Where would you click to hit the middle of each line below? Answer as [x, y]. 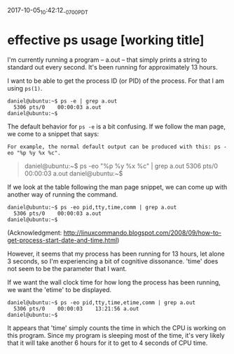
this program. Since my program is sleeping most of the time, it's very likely [116, 335]
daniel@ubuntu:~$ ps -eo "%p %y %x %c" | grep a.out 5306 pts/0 [121, 166]
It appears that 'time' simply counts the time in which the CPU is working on [117, 328]
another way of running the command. [63, 194]
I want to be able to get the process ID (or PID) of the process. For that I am [116, 81]
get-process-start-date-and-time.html [62, 240]
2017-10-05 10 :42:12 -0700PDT [48, 11]
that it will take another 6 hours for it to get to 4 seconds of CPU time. [108, 343]
